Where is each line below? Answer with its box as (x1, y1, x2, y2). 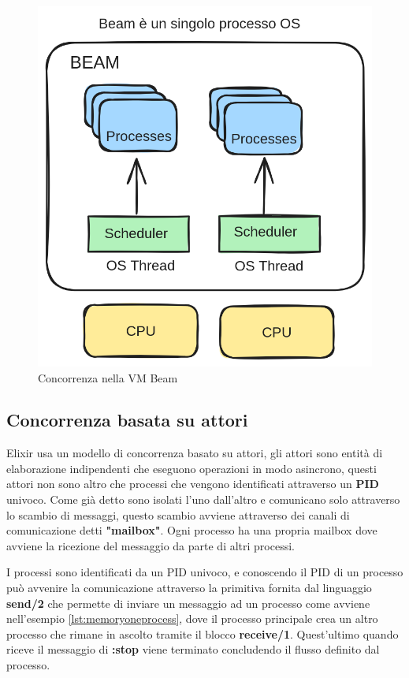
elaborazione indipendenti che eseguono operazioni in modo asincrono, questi (6, 460, 377, 476)
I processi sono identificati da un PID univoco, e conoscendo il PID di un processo (6, 564, 403, 580)
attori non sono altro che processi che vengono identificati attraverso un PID (6, 475, 379, 492)
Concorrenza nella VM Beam (38, 369, 178, 386)
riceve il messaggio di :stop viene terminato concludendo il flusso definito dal (6, 641, 380, 658)
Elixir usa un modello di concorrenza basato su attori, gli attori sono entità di (6, 445, 383, 461)
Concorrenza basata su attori (6, 408, 248, 432)
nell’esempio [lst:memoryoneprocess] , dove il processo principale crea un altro (6, 610, 378, 627)
